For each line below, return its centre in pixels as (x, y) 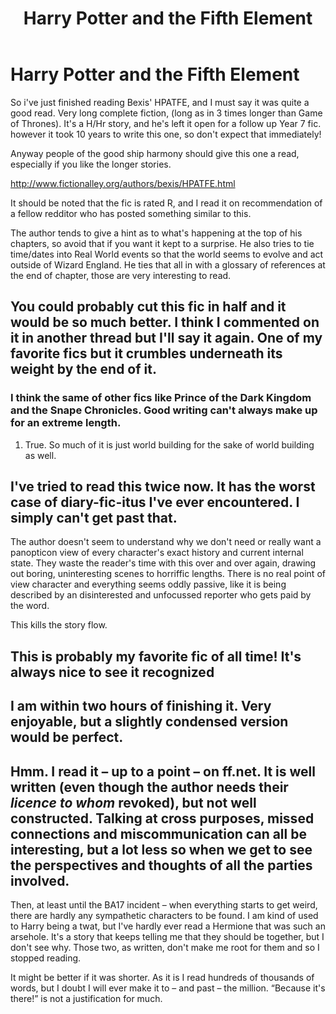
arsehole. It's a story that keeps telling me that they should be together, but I (167, 937)
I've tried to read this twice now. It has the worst (163, 487)
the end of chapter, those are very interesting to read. (121, 275)
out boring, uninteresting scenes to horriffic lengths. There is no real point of (168, 574)
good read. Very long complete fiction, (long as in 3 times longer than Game (166, 113)
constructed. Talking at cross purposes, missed (162, 818)
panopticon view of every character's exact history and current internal (157, 553)
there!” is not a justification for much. (86, 999)
